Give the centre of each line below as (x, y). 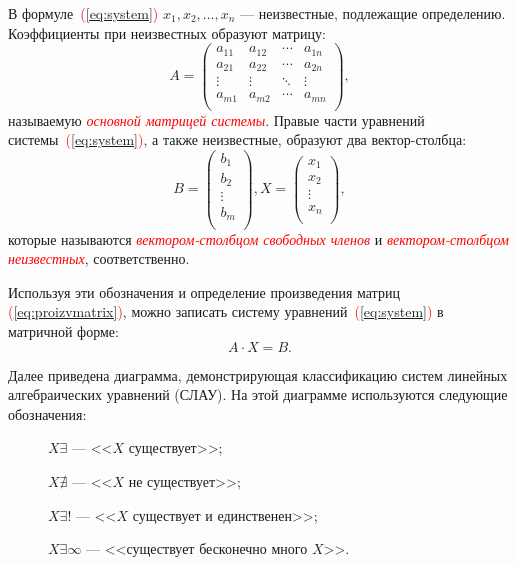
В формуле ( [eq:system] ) (83, 13)
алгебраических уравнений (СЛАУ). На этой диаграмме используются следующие (258, 394)
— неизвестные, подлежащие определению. (373, 13)
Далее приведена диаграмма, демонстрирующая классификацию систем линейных (258, 374)
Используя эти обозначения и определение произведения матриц (204, 291)
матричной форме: (63, 330)
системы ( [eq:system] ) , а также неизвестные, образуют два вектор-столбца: (237, 139)
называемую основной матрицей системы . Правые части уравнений (216, 119)
